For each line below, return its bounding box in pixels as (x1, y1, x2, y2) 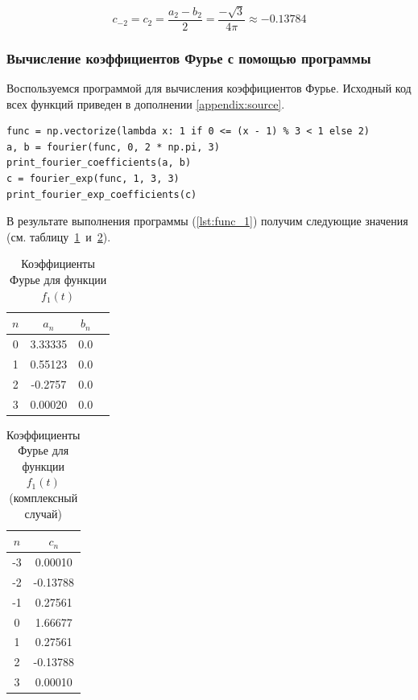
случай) (24, 504, 62, 521)
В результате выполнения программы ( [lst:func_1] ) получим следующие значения (6, 212, 408, 229)
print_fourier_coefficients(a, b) (6, 157, 192, 169)
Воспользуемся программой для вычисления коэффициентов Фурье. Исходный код (6, 80, 412, 97)
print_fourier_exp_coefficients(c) (6, 188, 197, 200)
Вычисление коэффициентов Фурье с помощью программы (6, 47, 371, 68)
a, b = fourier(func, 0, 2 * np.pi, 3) (6, 141, 220, 153)
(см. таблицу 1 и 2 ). (6, 228, 111, 245)
